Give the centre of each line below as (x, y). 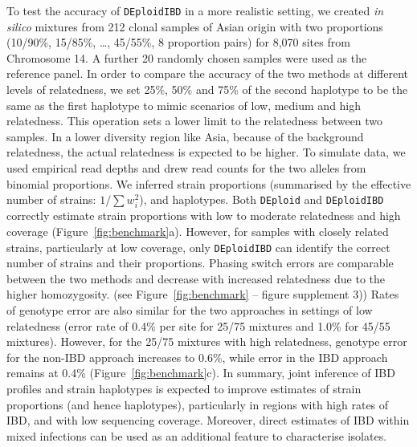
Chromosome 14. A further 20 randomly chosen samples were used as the (187, 57)
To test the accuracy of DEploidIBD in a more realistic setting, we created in (195, 10)
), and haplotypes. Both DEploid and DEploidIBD (262, 199)
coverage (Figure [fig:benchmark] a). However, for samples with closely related (198, 231)
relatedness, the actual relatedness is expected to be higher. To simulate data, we (206, 152)
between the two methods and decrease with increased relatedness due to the (196, 278)
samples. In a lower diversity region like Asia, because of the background (185, 136)
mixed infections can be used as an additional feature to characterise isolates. (197, 435)
